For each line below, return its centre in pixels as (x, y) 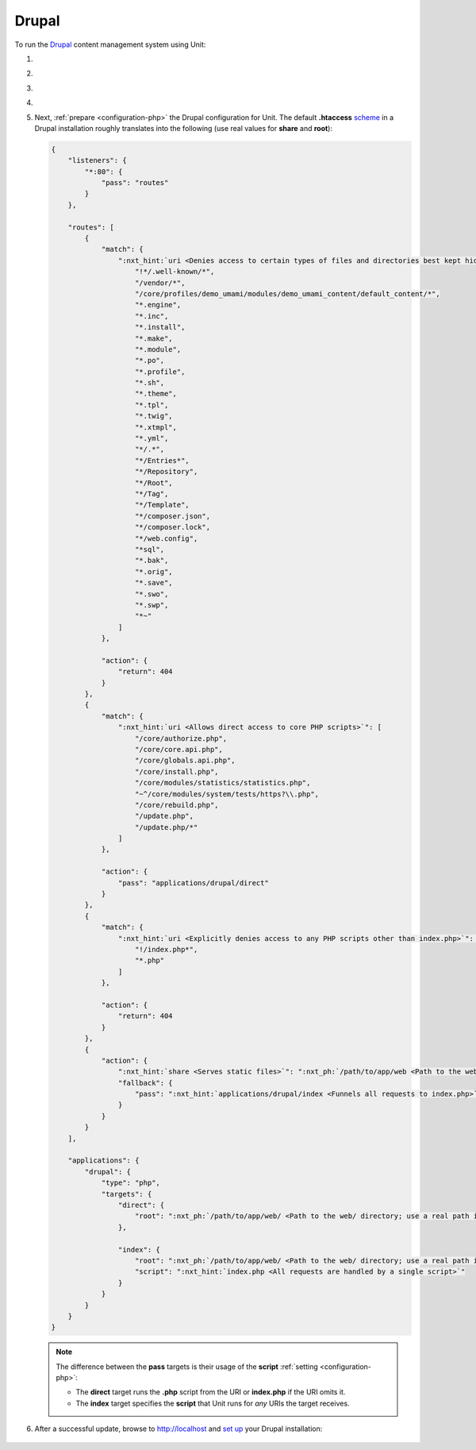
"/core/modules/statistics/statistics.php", (223, 783)
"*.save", (154, 583)
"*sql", (150, 549)
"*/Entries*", (162, 460)
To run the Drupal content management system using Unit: (110, 44)
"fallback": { (146, 1083)
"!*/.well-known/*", (175, 272)
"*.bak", (152, 561)
